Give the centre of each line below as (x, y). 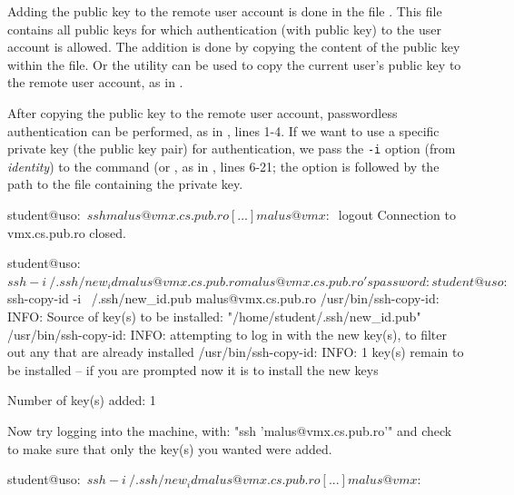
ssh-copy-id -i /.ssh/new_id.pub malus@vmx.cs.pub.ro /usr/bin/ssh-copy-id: (223, 298)
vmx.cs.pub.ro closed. (67, 232)
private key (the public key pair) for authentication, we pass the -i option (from (232, 148)
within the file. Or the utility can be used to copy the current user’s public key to (234, 64)
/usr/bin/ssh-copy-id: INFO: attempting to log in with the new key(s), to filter (227, 334)
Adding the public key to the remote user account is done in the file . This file (225, 11)
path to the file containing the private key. (125, 184)
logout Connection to (397, 214)
